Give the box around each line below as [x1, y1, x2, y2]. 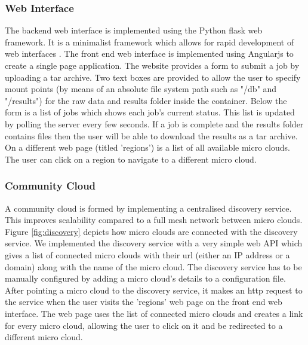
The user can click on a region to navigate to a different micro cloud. [5, 152, 257, 165]
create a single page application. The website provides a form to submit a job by [5, 59, 300, 71]
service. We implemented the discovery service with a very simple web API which [5, 237, 303, 249]
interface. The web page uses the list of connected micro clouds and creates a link [5, 307, 303, 319]
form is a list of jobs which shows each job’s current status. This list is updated [5, 106, 295, 118]
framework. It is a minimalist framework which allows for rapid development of [5, 35, 294, 48]
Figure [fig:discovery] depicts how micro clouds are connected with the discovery [5, 225, 298, 237]
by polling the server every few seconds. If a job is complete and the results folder [5, 117, 304, 130]
